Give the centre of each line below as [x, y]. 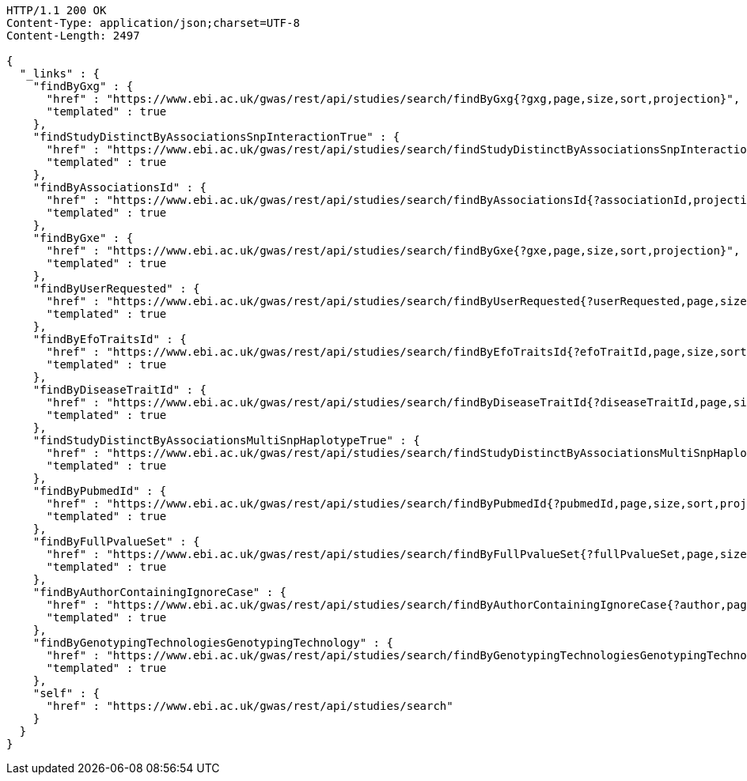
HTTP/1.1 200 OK [57, 10]
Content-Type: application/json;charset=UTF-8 [153, 23]
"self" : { [66, 693]
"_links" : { [60, 74]
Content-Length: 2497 [73, 36]
